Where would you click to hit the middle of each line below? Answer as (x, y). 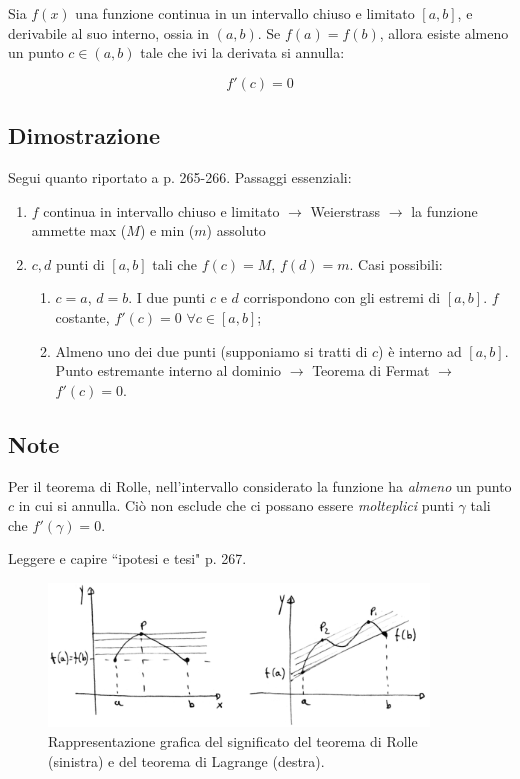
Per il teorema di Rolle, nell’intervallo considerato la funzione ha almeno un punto (260, 485)
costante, (82, 316)
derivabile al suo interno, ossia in (108, 32)
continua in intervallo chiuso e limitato (161, 210)
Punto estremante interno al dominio (168, 370)
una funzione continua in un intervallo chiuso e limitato (245, 13)
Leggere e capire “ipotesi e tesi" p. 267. (127, 558)
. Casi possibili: (396, 263)
